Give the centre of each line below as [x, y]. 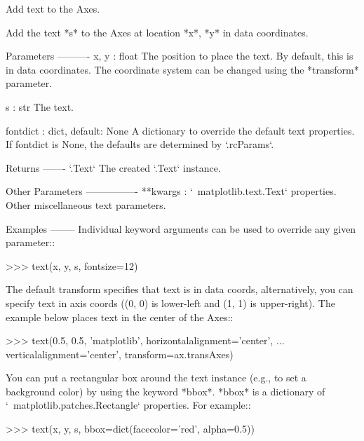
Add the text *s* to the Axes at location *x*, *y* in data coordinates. [157, 32]
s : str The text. [40, 106]
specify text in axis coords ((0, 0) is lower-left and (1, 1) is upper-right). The [170, 303]
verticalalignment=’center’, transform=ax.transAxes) [120, 354]
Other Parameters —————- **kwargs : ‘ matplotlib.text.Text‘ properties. [171, 191]
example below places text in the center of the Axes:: [120, 317]
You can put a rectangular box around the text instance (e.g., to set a [156, 378]
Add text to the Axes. [53, 8]
